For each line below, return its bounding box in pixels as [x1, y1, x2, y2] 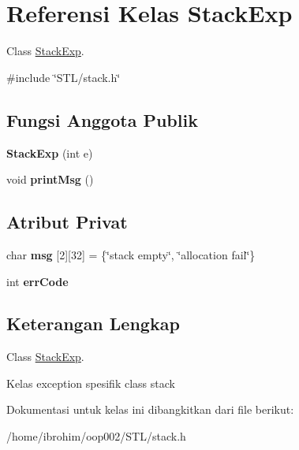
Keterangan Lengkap [6, 311, 180, 336]
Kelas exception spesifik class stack [6, 374, 175, 391]
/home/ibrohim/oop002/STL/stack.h [6, 428, 186, 444]
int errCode [6, 273, 69, 289]
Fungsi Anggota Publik [6, 107, 198, 132]
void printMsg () [6, 171, 94, 188]
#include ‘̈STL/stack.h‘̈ [6, 69, 121, 85]
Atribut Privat [6, 210, 128, 234]
